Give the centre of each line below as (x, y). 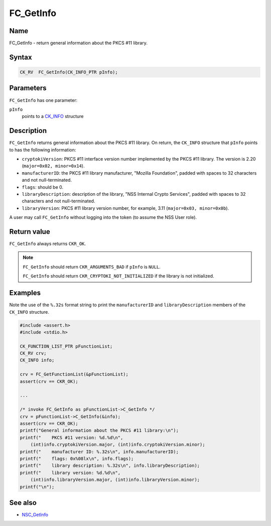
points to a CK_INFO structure (53, 116)
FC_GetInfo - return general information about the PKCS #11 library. (78, 43)
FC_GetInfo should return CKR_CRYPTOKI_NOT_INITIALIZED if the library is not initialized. (118, 276)
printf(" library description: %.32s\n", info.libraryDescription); (110, 466)
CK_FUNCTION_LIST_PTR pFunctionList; (66, 346)
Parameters (28, 88)
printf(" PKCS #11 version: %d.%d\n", (72, 437)
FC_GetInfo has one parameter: (43, 100)
